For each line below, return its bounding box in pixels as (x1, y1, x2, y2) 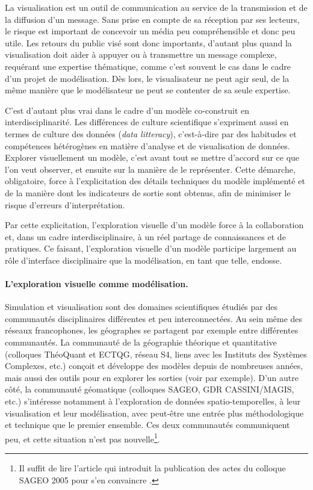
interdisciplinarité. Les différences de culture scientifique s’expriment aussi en (5, 116, 289, 128)
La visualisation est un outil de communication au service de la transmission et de (5, 1, 308, 13)
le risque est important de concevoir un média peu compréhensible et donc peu (5, 25, 296, 37)
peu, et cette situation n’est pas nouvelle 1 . (5, 430, 160, 445)
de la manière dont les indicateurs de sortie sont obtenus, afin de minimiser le (5, 186, 291, 199)
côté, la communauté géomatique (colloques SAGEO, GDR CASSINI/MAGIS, (5, 383, 294, 395)
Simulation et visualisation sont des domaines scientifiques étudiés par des (5, 300, 277, 313)
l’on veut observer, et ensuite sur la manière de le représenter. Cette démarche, (5, 163, 296, 175)
